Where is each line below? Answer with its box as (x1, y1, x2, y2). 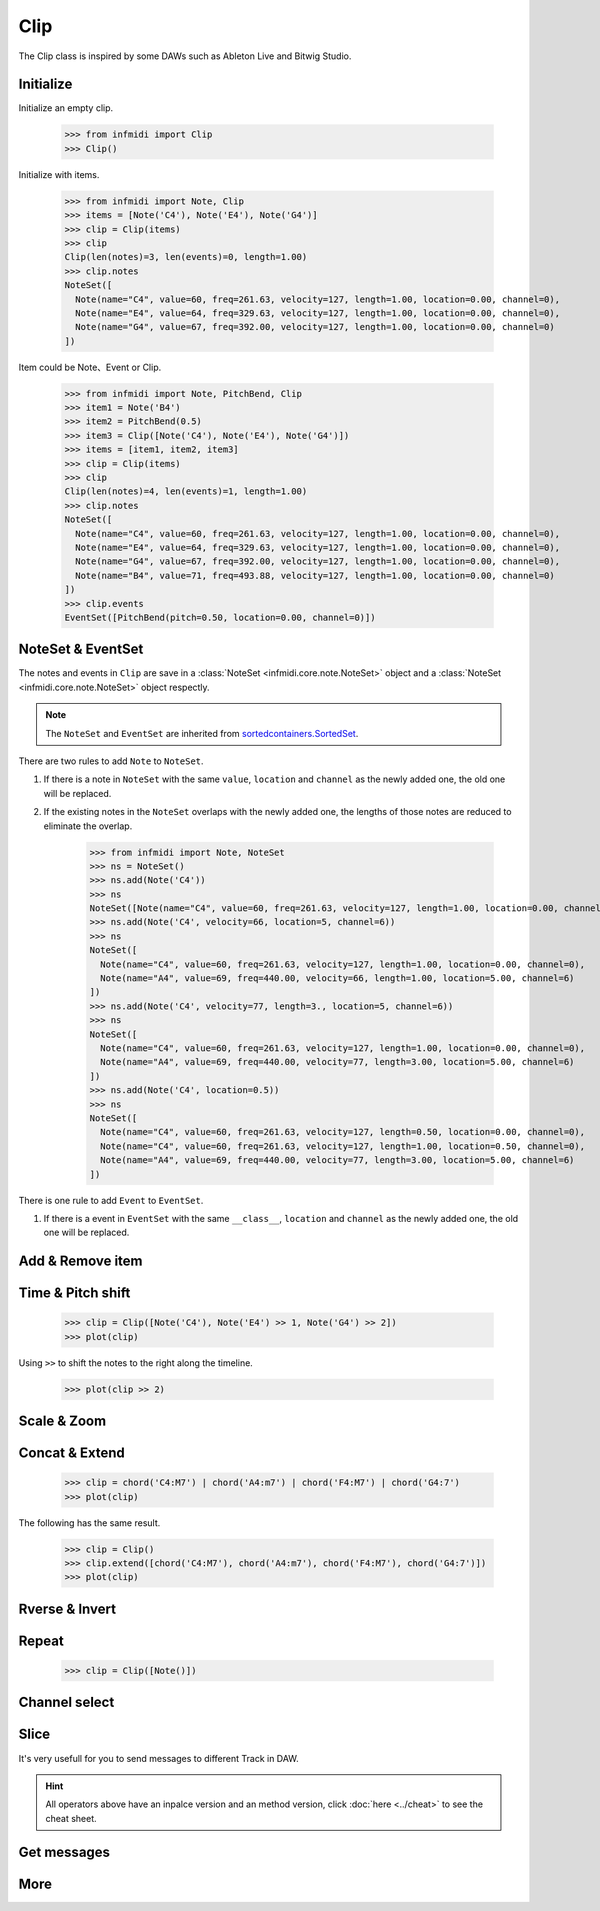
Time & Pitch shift (18, 1285, 131, 1302)
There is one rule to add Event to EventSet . (18, 1194, 204, 1206)
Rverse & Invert (18, 1600, 117, 1617)
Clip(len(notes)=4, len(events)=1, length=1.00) (64, 486, 308, 497)
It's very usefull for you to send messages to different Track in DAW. (18, 1752, 299, 1764)
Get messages (18, 1843, 110, 1860)
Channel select (18, 1694, 115, 1711)
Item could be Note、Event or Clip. (18, 361, 162, 373)
